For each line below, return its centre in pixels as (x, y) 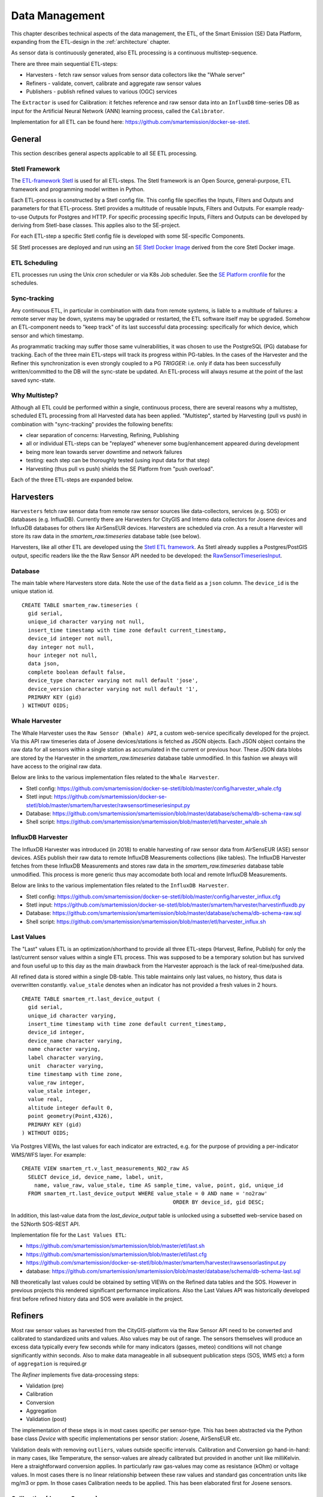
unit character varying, (66, 1066)
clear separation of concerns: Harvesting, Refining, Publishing (103, 435)
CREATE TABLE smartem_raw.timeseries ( (80, 605)
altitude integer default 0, (71, 1107)
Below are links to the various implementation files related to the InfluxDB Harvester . (120, 886)
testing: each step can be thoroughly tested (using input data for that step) (118, 460)
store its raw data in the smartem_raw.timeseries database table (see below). (106, 536)
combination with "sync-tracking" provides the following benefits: (92, 424)
